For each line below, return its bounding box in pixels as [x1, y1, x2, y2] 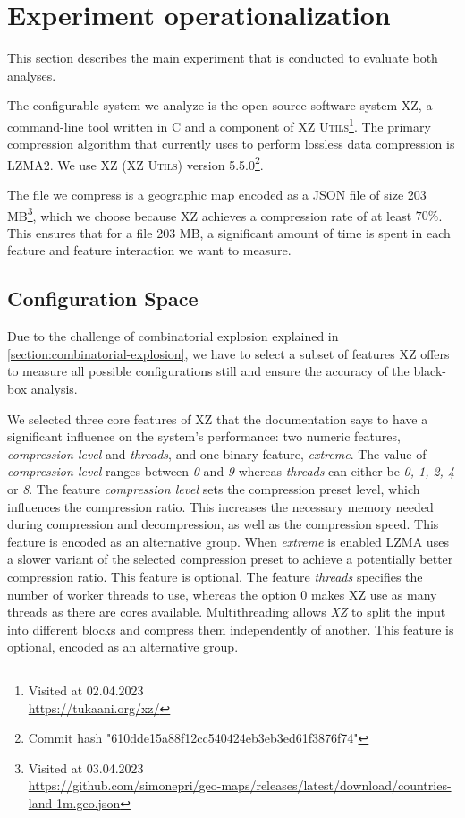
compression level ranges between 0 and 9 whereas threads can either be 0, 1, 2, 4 [7, 462, 455, 481]
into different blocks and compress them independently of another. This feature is [7, 619, 454, 638]
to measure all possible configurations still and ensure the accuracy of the [7, 362, 410, 380]
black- [413, 362, 446, 380]
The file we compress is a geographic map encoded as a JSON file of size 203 [7, 185, 427, 203]
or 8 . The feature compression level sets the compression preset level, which [7, 479, 420, 498]
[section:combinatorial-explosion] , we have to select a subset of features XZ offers [7, 344, 450, 362]
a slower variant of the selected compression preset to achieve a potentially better [7, 550, 453, 568]
